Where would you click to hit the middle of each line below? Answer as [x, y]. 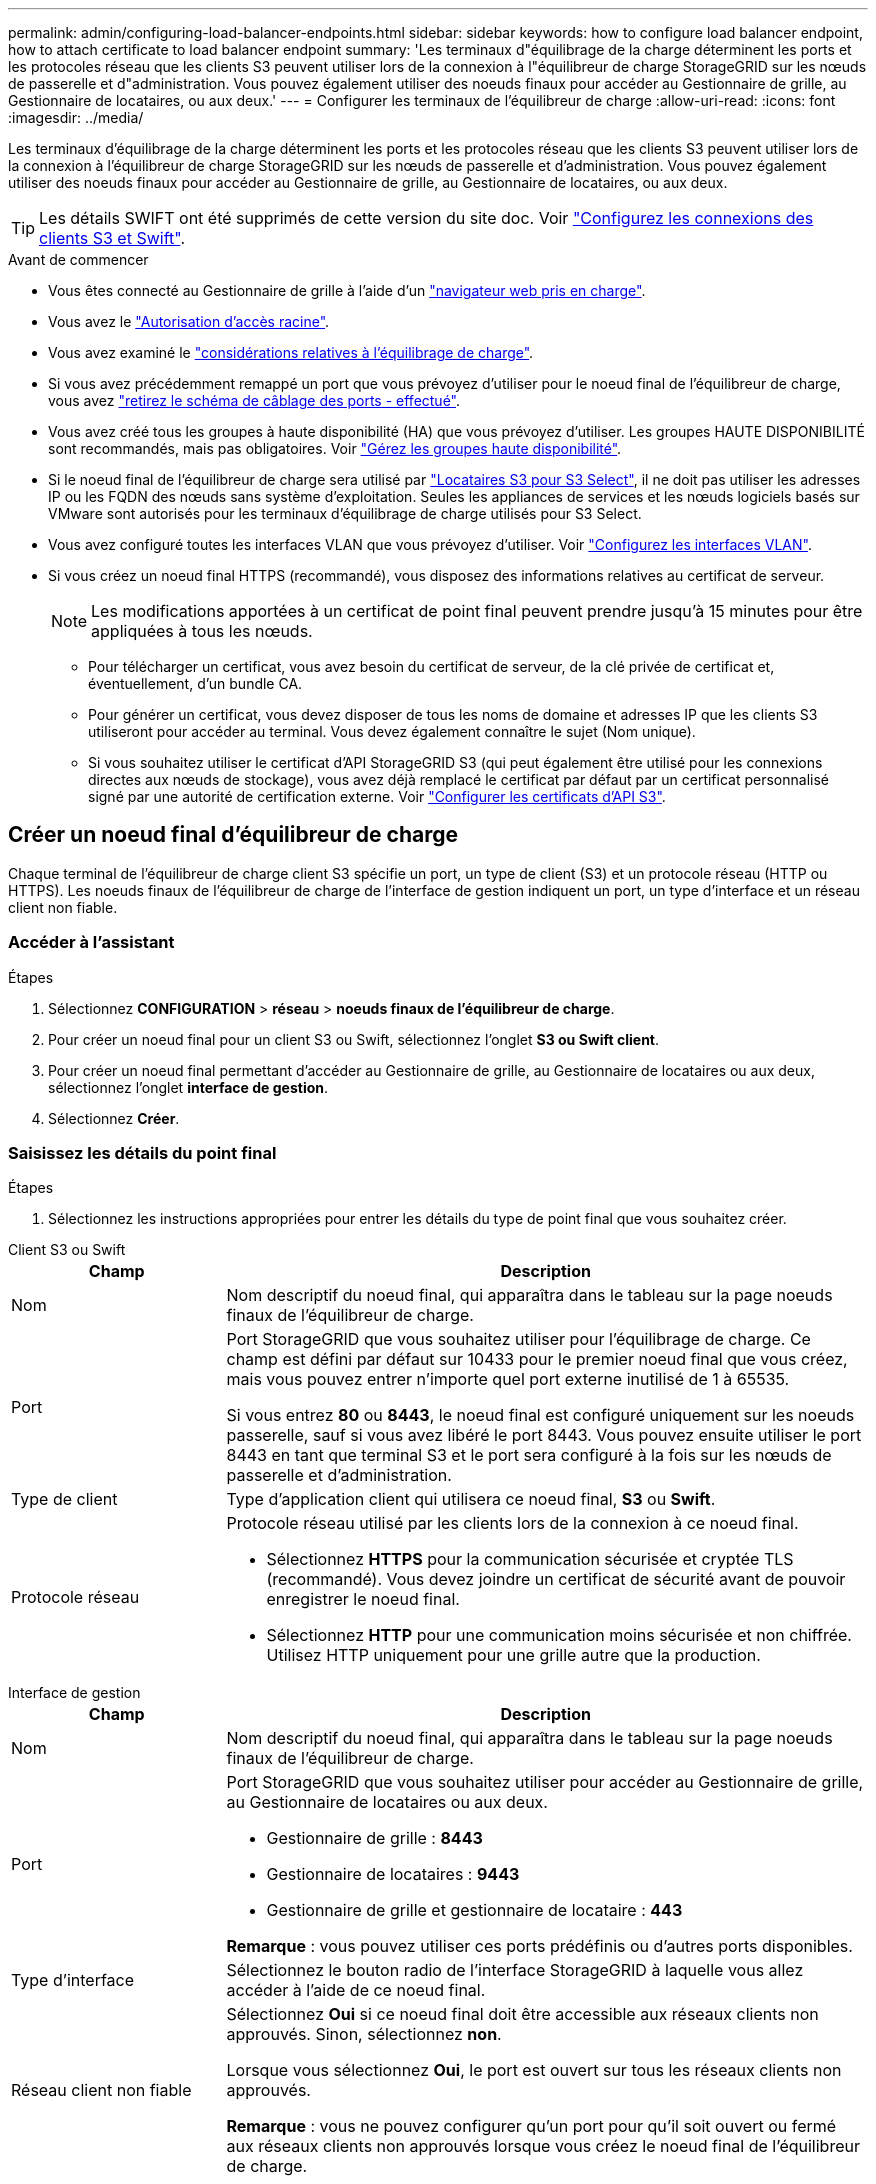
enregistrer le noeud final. [363, 1599]
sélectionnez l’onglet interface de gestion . [188, 1087]
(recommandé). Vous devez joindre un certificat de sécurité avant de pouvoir [556, 1579]
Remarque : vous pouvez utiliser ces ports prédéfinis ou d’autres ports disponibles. [539, 1946]
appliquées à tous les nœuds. [202, 631]
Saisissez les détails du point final [142, 1152]
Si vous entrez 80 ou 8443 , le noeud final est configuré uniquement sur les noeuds [540, 1415]
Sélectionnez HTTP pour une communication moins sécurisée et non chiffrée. [559, 1635]
